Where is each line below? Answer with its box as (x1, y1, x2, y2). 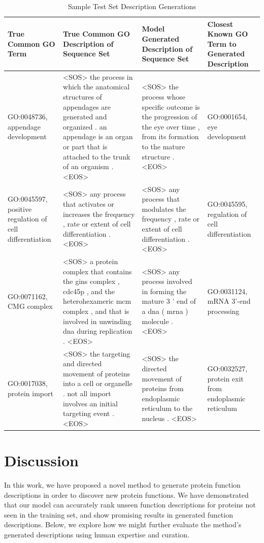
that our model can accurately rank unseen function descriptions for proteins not (4, 499, 256, 510)
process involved (142, 276, 192, 286)
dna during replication (63, 326, 133, 336)
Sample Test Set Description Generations (68, 1, 196, 11)
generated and (63, 111, 107, 122)
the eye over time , (142, 121, 200, 132)
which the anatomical (63, 81, 130, 92)
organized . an (63, 121, 107, 132)
